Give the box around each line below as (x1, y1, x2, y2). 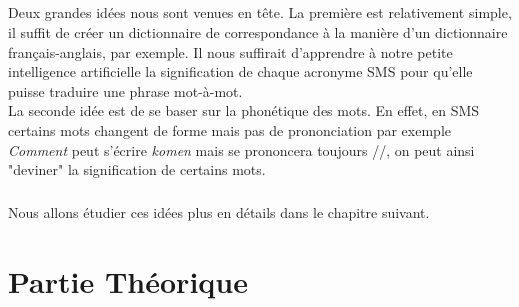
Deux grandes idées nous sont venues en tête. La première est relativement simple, (8, 2, 512, 23)
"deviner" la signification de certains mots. (8, 159, 266, 180)
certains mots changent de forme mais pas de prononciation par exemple (8, 119, 451, 140)
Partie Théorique (8, 260, 248, 301)
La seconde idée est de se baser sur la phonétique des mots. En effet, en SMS (8, 100, 480, 121)
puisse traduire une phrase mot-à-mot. (8, 80, 243, 101)
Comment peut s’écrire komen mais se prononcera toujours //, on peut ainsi (8, 139, 475, 160)
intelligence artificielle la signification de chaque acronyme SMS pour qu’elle (8, 61, 473, 82)
